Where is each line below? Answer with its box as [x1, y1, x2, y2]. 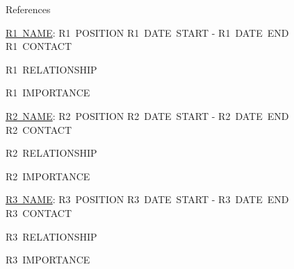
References [6, 2, 51, 16]
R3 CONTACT [6, 205, 72, 220]
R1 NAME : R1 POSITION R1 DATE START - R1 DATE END [6, 25, 289, 40]
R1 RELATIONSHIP [6, 62, 97, 76]
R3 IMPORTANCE [6, 252, 90, 267]
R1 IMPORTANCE [6, 85, 90, 100]
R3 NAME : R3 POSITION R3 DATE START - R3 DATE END [6, 192, 289, 207]
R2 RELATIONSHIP [6, 146, 97, 160]
